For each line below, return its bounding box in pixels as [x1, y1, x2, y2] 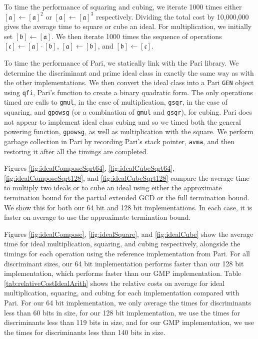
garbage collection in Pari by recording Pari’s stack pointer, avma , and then [4, 136, 235, 147]
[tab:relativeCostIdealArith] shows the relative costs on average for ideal [4, 277, 225, 288]
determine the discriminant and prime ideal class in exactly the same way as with [4, 67, 254, 78]
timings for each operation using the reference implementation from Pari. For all [4, 248, 250, 259]
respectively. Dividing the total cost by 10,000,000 [95, 11, 249, 22]
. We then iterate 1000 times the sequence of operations [51, 31, 222, 41]
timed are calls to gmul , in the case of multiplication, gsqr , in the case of [4, 97, 227, 107]
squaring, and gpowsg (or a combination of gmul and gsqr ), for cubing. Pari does [4, 107, 252, 117]
